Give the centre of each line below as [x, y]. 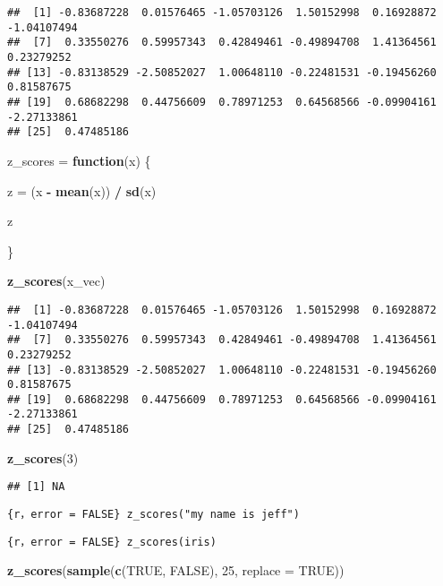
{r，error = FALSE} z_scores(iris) [112, 542]
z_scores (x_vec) [56, 281]
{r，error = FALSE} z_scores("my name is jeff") [153, 515]
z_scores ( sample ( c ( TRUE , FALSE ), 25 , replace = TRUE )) [176, 570]
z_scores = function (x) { [79, 160]
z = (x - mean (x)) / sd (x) [82, 190]
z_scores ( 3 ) [43, 457]
